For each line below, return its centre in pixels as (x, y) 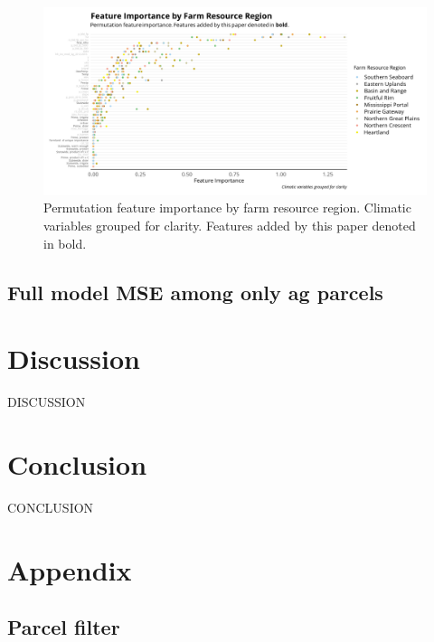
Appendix (70, 569)
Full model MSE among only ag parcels (195, 292)
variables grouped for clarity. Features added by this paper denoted (230, 226)
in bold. (65, 243)
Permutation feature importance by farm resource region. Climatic (227, 208)
